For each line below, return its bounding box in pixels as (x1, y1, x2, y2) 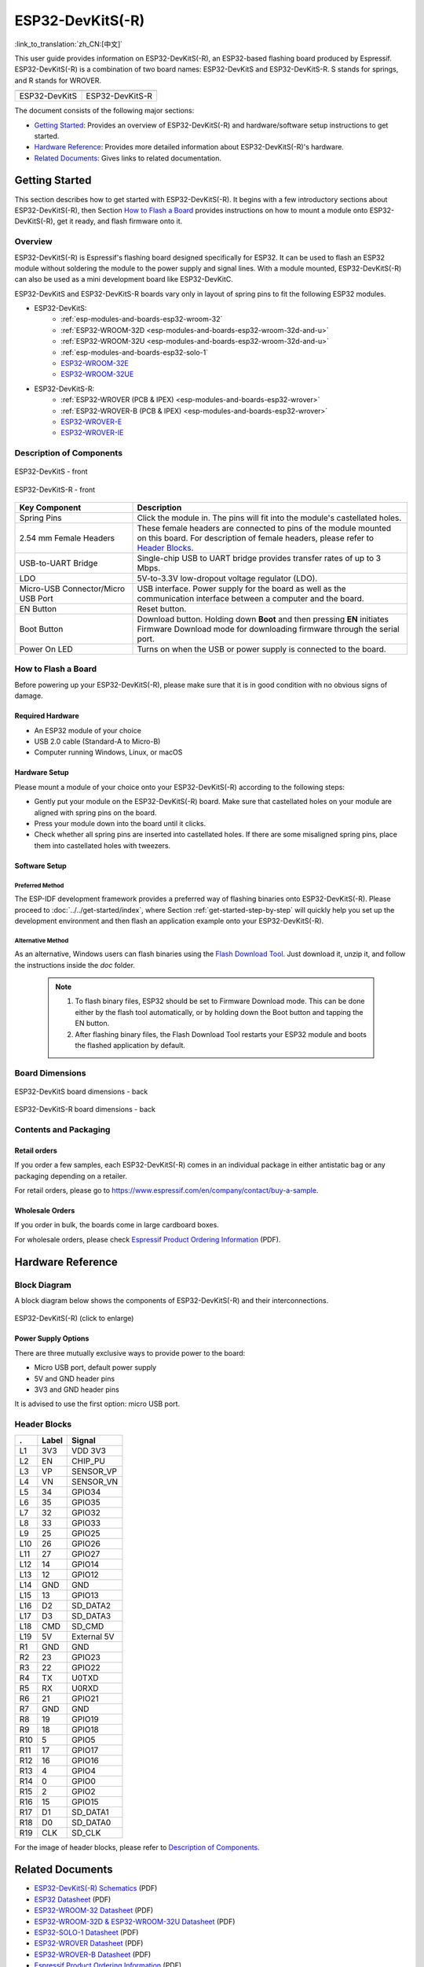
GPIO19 (71, 1714, 100, 1725)
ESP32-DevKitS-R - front (14, 485, 96, 494)
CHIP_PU (71, 1456, 106, 1467)
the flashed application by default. (75, 1041, 186, 1050)
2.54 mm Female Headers (19, 533, 115, 544)
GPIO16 (71, 1755, 100, 1766)
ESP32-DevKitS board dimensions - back (14, 1087, 148, 1096)
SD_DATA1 (71, 1806, 109, 1818)
